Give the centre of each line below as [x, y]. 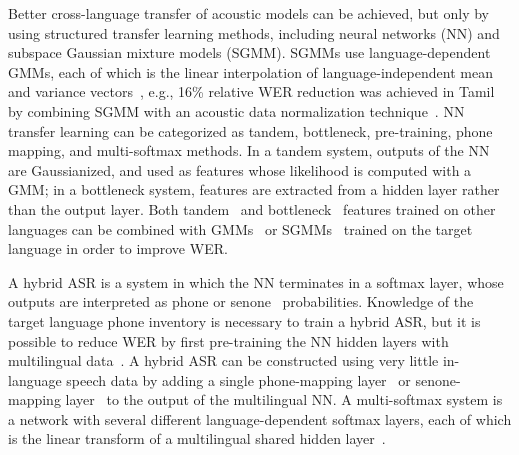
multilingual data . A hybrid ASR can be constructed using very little [223, 360]
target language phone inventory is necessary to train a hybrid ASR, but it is [244, 320]
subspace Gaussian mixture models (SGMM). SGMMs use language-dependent [249, 52]
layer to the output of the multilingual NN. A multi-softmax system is [284, 399]
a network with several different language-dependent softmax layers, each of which [260, 418]
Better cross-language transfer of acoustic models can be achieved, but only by [248, 13]
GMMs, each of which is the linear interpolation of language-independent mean [250, 71]
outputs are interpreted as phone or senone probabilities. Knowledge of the [241, 301]
